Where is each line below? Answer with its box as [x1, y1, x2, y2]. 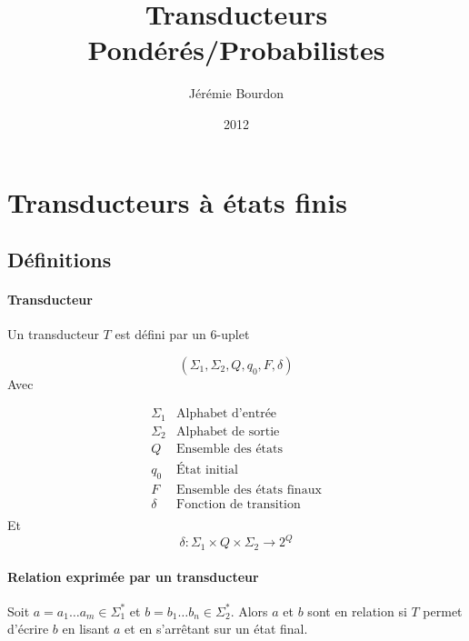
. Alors [230, 601, 268, 620]
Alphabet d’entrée [175, 407, 277, 421]
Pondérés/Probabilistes [87, 31, 385, 68]
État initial [175, 464, 238, 477]
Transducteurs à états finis [7, 183, 347, 220]
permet [423, 601, 463, 620]
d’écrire [7, 619, 49, 638]
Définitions [7, 245, 112, 274]
